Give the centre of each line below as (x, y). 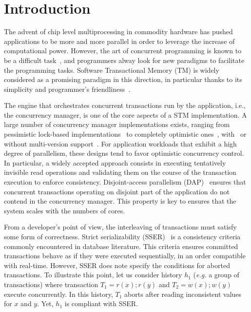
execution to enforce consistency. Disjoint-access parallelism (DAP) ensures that (125, 182)
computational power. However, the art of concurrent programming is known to (123, 51)
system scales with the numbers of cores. (65, 210)
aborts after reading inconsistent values (183, 294)
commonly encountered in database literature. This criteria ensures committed (121, 246)
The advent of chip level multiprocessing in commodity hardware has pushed (118, 31)
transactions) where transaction (51, 284)
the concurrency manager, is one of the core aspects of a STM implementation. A (125, 114)
